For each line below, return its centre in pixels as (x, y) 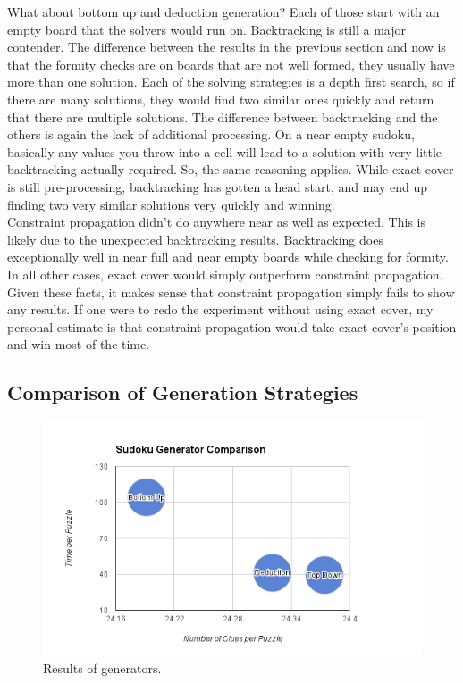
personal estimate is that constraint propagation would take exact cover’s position (232, 326)
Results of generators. (102, 667)
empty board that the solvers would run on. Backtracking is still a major (206, 29)
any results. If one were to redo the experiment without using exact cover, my (220, 309)
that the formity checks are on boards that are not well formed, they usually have (231, 64)
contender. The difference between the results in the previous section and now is (227, 47)
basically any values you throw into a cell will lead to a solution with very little (225, 151)
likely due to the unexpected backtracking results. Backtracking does (195, 239)
